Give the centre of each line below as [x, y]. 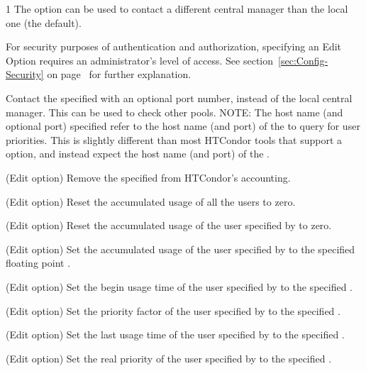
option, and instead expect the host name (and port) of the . [138, 154]
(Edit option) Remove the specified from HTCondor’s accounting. [148, 177]
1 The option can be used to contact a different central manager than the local [177, 9]
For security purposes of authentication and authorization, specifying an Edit [174, 46]
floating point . [38, 263]
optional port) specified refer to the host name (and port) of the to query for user [183, 126]
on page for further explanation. [119, 74]
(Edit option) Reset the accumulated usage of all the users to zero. [151, 201]
